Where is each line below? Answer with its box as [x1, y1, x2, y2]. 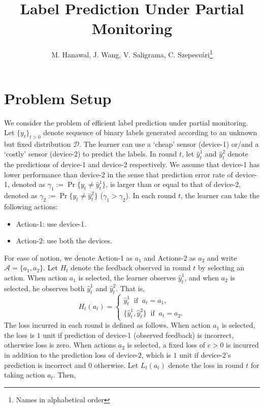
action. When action [4, 272, 68, 283]
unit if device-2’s [179, 350, 231, 360]
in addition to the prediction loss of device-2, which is [4, 350, 171, 360]
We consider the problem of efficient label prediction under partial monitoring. [4, 117, 248, 128]
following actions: [4, 201, 58, 212]
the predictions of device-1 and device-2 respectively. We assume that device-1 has [4, 159, 260, 170]
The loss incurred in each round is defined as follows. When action [4, 320, 211, 330]
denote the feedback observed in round [71, 262, 191, 273]
